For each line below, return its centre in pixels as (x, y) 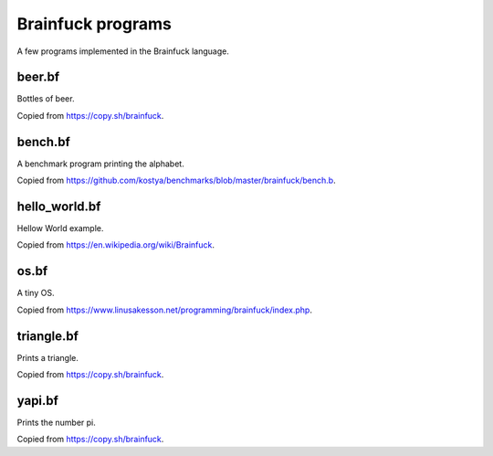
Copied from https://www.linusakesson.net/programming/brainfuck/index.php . (164, 310)
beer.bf (38, 77)
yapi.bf (38, 401)
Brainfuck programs (94, 24)
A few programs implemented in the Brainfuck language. (123, 51)
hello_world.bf (59, 206)
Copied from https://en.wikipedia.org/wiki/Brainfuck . (115, 245)
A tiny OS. (36, 293)
